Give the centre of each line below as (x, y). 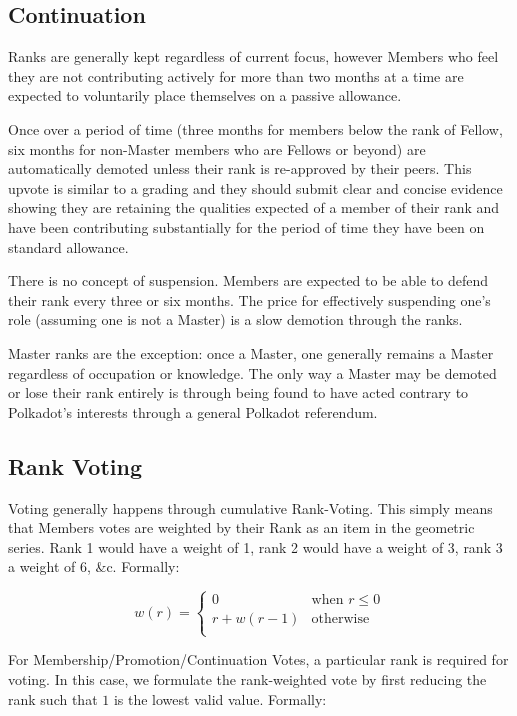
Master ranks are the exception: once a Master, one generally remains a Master (251, 352)
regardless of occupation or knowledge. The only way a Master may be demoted (252, 372)
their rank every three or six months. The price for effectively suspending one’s (249, 299)
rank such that (53, 698)
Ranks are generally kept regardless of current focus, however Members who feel (253, 56)
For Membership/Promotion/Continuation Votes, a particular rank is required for (258, 659)
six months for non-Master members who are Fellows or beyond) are (217, 148)
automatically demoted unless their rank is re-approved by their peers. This (240, 168)
